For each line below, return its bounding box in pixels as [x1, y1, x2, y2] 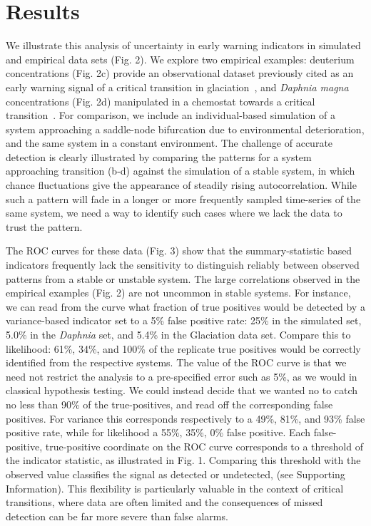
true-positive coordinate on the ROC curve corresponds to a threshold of [45, 438, 363, 453]
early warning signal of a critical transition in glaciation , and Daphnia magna [6, 79, 349, 94]
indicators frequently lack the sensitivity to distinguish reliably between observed [6, 257, 360, 272]
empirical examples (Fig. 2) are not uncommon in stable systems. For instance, [6, 285, 351, 300]
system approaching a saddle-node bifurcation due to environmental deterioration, [6, 121, 365, 136]
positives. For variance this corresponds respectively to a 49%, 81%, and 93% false [6, 411, 365, 426]
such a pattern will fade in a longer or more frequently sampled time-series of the [6, 191, 361, 206]
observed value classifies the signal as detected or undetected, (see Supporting [6, 466, 345, 481]
